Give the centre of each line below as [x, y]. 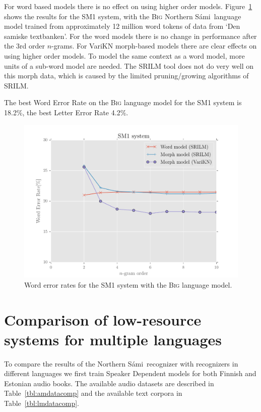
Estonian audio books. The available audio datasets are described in [109, 383]
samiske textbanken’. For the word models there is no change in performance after [130, 36]
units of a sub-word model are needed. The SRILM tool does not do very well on [129, 65]
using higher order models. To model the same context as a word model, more [124, 55]
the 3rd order [25, 46]
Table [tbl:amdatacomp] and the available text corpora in [93, 393]
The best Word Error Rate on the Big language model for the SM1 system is [123, 102]
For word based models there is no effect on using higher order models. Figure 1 [128, 6]
